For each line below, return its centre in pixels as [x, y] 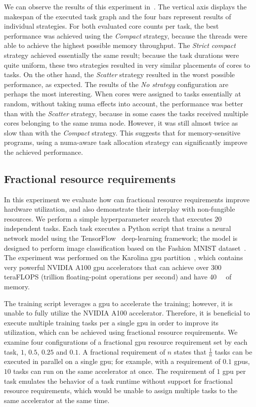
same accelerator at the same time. [57, 400]
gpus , [242, 361]
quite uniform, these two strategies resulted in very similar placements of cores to [127, 65]
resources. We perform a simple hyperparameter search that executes [108, 218]
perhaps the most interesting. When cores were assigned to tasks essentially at [123, 94]
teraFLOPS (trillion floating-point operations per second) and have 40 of [118, 277]
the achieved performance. [43, 152]
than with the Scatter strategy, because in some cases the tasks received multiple [126, 113]
